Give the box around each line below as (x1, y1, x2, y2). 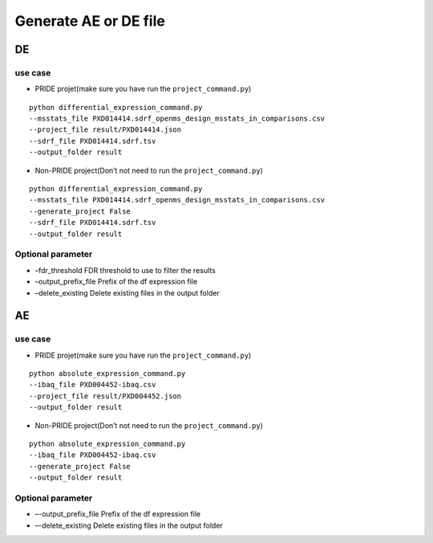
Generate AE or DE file (14, 12, 166, 30)
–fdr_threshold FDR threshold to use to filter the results (34, 265, 216, 275)
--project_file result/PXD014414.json (29, 125, 182, 134)
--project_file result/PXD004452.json (29, 391, 182, 401)
